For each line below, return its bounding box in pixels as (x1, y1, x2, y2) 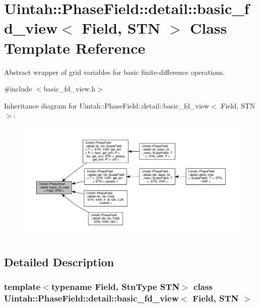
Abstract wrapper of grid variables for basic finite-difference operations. (4, 66, 225, 77)
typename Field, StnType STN (51, 280, 180, 293)
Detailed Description (4, 254, 114, 269)
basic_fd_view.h (43, 83, 96, 94)
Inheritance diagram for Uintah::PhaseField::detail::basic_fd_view (4, 100, 210, 111)
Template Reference (4, 37, 146, 58)
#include (4, 83, 32, 94)
